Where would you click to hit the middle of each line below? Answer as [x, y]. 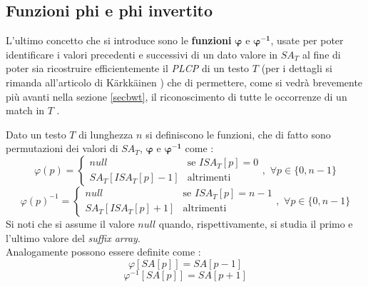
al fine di [322, 54]
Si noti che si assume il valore [70, 223]
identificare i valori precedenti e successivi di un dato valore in [142, 54]
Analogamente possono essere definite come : [103, 252]
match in [25, 110]
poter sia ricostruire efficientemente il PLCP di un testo [128, 68]
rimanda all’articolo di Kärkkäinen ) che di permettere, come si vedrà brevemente [184, 82]
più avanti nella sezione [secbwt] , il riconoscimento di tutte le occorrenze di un [177, 96]
